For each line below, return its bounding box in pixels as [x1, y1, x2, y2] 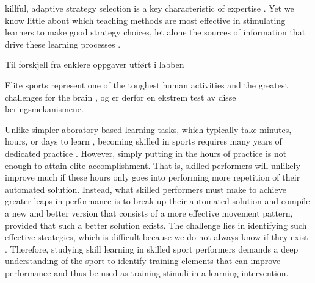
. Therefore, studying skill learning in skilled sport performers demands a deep [5, 242, 299, 255]
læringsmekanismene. [5, 102, 84, 115]
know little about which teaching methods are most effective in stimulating [5, 13, 286, 26]
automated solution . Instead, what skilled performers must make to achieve [5, 182, 286, 195]
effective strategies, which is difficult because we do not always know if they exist [5, 231, 308, 243]
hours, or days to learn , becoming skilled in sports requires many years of [5, 135, 282, 148]
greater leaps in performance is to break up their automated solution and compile [5, 195, 310, 207]
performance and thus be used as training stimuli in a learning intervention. [5, 266, 289, 279]
